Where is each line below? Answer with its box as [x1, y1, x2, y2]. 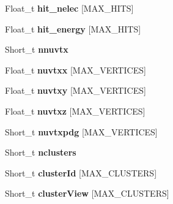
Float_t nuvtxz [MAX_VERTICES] [5, 104, 145, 117]
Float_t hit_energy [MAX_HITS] [5, 22, 141, 35]
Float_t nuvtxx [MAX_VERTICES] [5, 63, 146, 76]
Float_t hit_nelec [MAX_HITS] [5, 2, 134, 14]
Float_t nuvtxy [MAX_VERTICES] [5, 84, 146, 97]
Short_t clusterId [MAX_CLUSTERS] [5, 166, 157, 179]
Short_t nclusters [5, 146, 76, 159]
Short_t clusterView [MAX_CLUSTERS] [5, 187, 169, 200]
